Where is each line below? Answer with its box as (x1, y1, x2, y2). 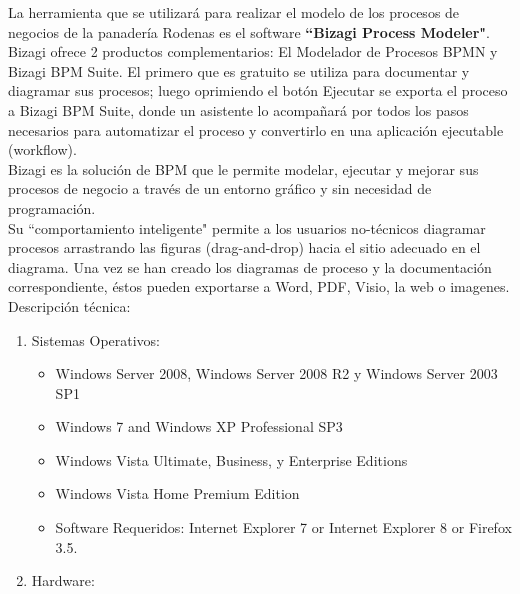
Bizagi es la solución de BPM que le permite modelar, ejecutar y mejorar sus (8, 158, 479, 179)
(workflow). (8, 139, 77, 160)
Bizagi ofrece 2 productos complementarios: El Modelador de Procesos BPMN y (8, 41, 498, 62)
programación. (8, 197, 96, 218)
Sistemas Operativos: (31, 329, 161, 350)
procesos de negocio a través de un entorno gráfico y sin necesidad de (8, 178, 432, 199)
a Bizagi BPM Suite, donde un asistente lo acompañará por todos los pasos (8, 99, 469, 120)
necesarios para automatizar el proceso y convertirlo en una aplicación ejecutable (8, 119, 504, 140)
